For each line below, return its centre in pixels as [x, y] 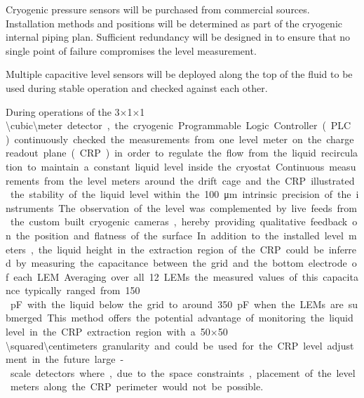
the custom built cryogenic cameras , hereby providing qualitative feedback [179, 221]
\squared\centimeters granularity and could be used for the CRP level [164, 345]
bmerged [24, 318]
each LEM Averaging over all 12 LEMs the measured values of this [166, 276]
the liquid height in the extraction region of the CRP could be [181, 249]
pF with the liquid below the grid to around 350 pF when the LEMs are [177, 304]
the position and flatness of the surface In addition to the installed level [180, 235]
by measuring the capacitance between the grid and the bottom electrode [181, 263]
